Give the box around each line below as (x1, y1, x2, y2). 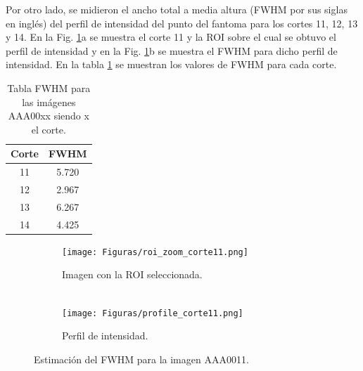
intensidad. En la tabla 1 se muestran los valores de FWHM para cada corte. (6, 57, 337, 72)
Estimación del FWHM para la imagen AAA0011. (34, 351, 249, 366)
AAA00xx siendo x (8, 108, 89, 123)
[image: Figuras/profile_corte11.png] (62, 308, 243, 318)
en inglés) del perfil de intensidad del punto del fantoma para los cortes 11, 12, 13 (6, 15, 358, 30)
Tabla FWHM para (7, 80, 91, 95)
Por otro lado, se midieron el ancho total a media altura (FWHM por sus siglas (6, 2, 348, 16)
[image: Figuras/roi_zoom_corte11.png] (62, 247, 248, 257)
